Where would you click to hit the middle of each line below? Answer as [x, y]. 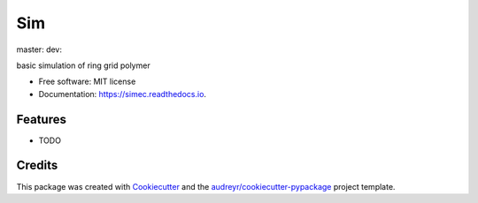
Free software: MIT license [87, 82]
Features [41, 119]
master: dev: [39, 49]
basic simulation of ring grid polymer [83, 65]
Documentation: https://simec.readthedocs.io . [123, 94]
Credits [37, 165]
